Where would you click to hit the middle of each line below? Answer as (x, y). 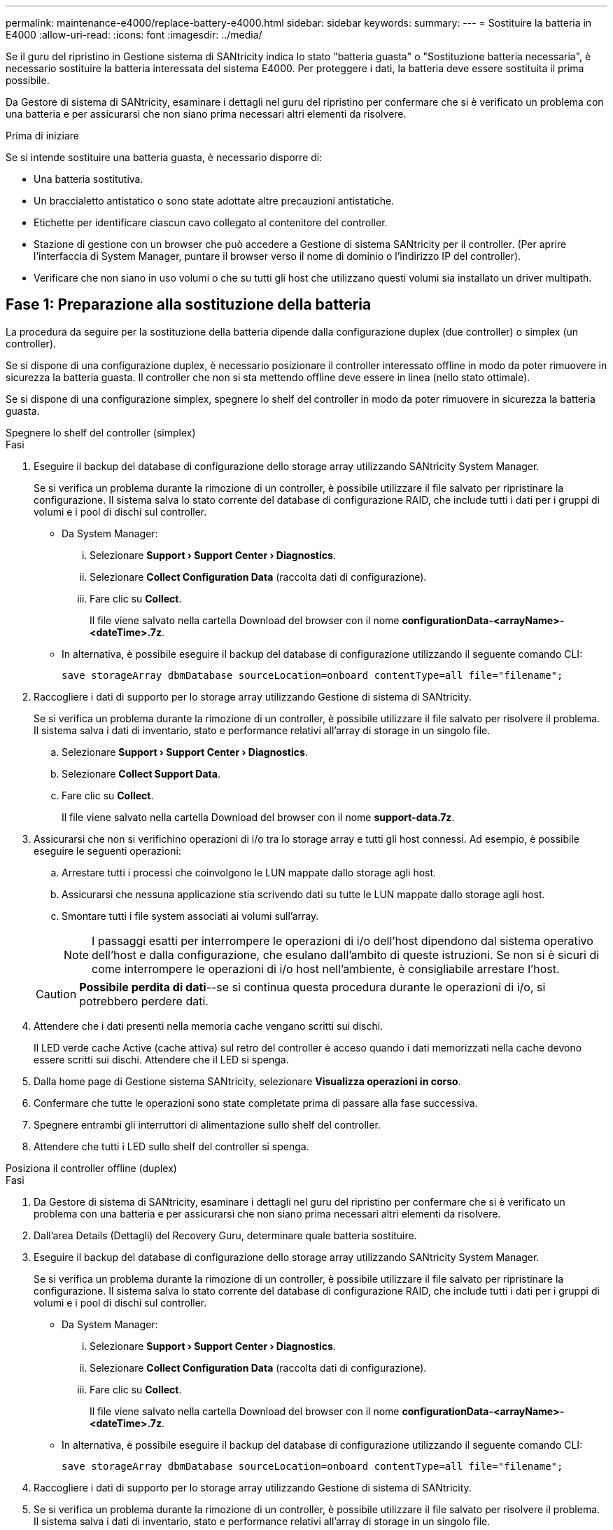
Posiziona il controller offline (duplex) (91, 1168)
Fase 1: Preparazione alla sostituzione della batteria (189, 305)
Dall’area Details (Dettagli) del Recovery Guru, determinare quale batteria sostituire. (225, 1235)
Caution (56, 994)
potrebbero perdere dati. (144, 1001)
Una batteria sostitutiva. (89, 179)
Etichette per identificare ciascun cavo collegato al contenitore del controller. (211, 222)
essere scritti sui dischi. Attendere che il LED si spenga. (161, 1059)
